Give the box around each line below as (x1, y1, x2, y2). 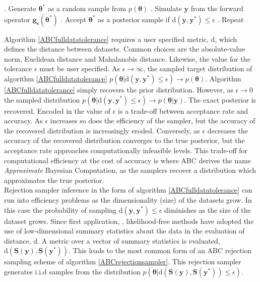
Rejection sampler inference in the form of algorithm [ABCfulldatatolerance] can (4, 184, 252, 195)
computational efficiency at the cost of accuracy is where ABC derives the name (4, 155, 251, 165)
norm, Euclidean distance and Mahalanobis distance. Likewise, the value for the (4, 53, 250, 64)
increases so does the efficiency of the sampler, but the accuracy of (50, 115, 255, 126)
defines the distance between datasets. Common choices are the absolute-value (4, 43, 245, 54)
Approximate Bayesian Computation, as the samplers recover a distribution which (4, 165, 256, 175)
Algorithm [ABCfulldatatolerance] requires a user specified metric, (4, 33, 209, 44)
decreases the (207, 125, 248, 135)
